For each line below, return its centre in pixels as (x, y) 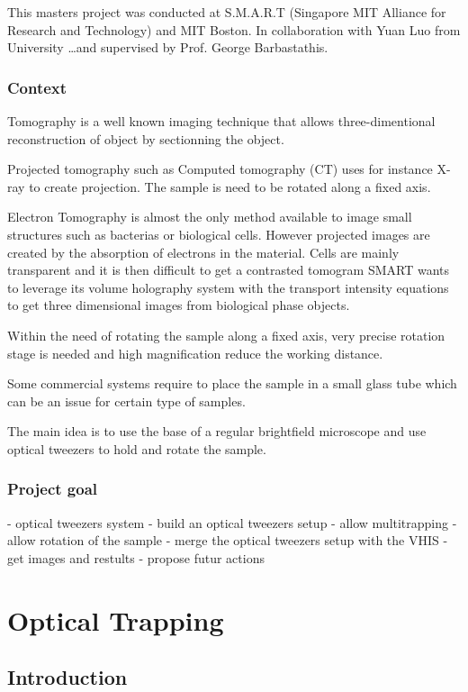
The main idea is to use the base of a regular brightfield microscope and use (217, 431)
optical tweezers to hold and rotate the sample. (137, 448)
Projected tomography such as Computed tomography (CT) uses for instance (220, 169)
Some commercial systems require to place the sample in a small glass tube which (232, 383)
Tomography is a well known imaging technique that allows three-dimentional (221, 121)
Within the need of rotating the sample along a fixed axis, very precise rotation (226, 335)
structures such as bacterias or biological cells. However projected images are (219, 234)
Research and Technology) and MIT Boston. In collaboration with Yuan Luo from (234, 29)
